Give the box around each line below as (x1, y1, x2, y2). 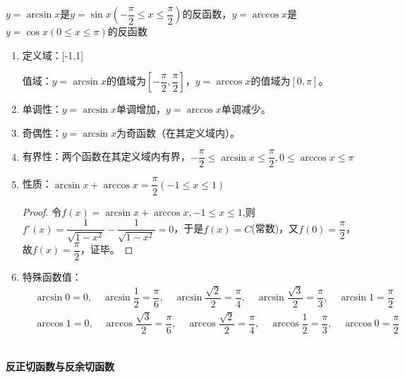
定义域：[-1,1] (22, 47, 84, 62)
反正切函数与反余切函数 (6, 358, 114, 373)
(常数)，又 (251, 221, 299, 236)
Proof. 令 (22, 204, 62, 219)
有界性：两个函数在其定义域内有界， (22, 149, 191, 164)
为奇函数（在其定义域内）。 (116, 125, 240, 140)
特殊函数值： (22, 269, 82, 283)
